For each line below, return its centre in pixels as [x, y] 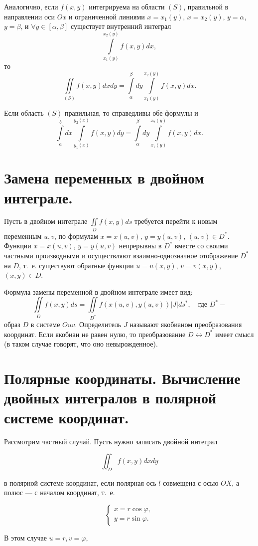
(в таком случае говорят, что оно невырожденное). [81, 344]
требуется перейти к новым [176, 221]
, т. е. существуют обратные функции [76, 265]
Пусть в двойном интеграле [46, 221]
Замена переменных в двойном [104, 178]
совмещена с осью [191, 482]
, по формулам [76, 236]
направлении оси [30, 16]
